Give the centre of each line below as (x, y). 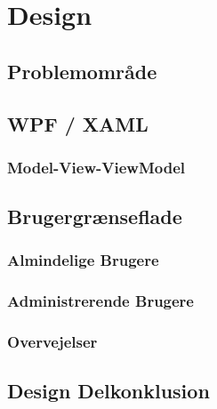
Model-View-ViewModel (96, 167)
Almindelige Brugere (83, 260)
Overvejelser (52, 342)
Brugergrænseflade (95, 217)
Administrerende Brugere (100, 301)
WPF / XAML (78, 123)
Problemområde (82, 71)
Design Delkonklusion (108, 391)
